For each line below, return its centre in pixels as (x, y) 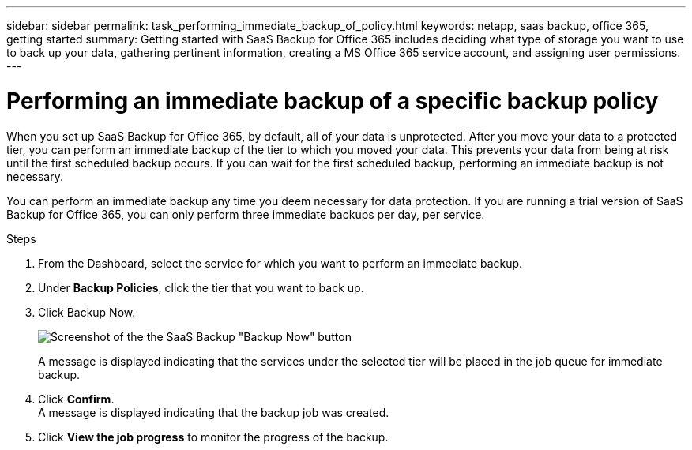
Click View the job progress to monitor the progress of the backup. (213, 437)
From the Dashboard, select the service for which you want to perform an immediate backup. (280, 263)
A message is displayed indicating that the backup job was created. (214, 412)
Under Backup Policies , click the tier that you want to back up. (201, 287)
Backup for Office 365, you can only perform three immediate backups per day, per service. (246, 214)
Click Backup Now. (87, 312)
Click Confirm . (76, 399)
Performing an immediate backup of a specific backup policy (333, 101)
